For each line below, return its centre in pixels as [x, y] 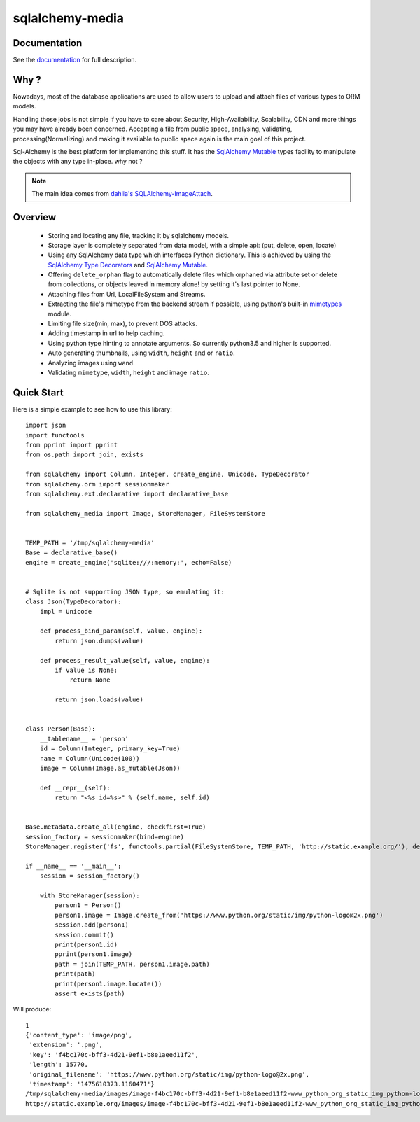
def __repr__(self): [75, 788]
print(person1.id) [86, 944]
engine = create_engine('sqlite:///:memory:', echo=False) [129, 562]
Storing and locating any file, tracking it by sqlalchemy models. [139, 235]
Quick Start [38, 392]
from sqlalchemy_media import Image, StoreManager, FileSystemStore [145, 513]
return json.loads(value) [99, 700]
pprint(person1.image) [94, 954]
